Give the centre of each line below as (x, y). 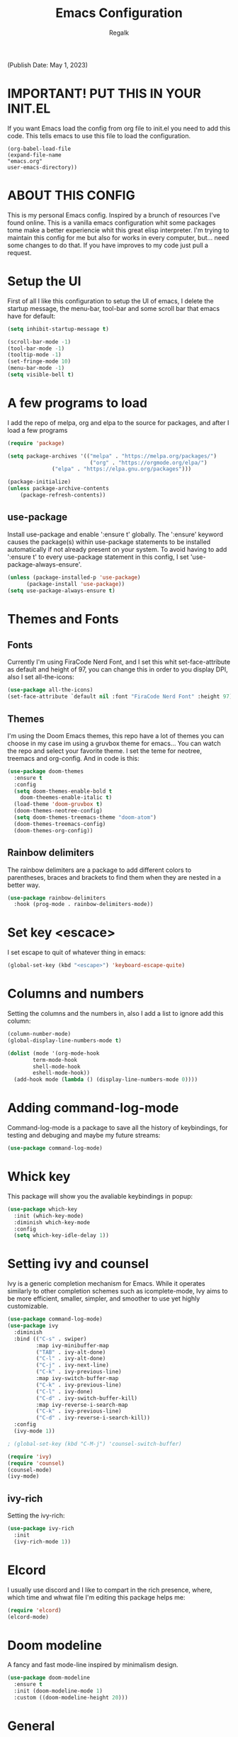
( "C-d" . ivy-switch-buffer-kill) (87, 1398)
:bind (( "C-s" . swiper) (50, 1339)
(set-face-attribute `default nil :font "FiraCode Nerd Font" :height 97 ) (120, 697)
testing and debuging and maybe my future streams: (84, 1136)
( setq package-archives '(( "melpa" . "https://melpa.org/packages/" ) (112, 456)
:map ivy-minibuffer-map (73, 1345)
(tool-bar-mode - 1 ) (36, 349)
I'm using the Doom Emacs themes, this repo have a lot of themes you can (116, 735)
